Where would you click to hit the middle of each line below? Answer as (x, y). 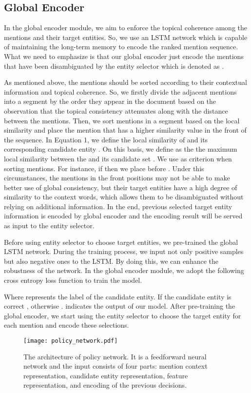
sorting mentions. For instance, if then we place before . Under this (104, 168)
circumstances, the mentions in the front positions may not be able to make (117, 178)
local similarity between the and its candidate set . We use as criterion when (118, 158)
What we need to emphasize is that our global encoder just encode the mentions (124, 56)
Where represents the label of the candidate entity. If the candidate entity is (118, 296)
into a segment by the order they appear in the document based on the (110, 101)
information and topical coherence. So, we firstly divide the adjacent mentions (120, 91)
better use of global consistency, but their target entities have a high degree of (121, 187)
